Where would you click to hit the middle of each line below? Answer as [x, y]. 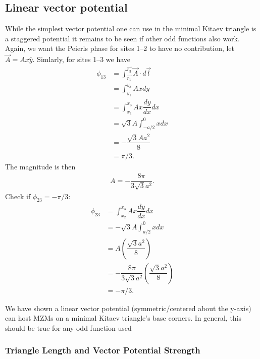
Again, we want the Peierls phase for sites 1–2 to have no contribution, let [120, 48]
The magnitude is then [40, 166]
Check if [18, 196]
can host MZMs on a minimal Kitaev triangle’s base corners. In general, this [123, 318]
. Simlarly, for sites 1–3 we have [82, 59]
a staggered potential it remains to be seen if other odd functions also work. [122, 38]
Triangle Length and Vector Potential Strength [103, 350]
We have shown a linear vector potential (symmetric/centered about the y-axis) [128, 308]
